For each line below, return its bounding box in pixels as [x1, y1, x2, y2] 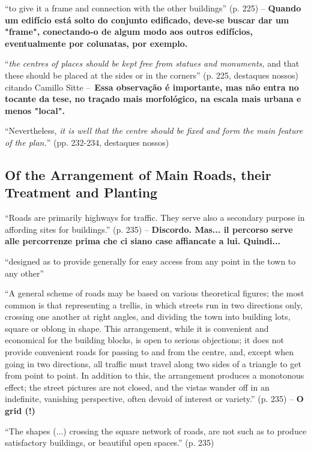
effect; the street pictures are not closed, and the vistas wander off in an [5, 380, 270, 393]
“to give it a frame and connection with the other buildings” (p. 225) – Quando [5, 2, 301, 14]
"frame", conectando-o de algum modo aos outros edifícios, [5, 25, 253, 38]
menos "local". [5, 104, 65, 116]
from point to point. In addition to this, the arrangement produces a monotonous [5, 369, 304, 382]
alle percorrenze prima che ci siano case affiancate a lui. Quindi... [5, 235, 280, 247]
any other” [5, 266, 44, 279]
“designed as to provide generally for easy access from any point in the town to [5, 254, 296, 267]
